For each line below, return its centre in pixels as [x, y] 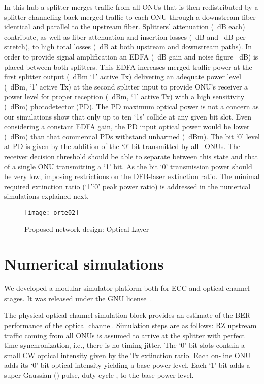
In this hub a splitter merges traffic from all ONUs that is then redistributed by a [131, 7]
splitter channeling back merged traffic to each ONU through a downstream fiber [130, 17]
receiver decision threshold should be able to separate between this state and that [131, 156]
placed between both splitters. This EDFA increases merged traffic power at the [128, 66]
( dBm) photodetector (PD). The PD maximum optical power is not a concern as [131, 106]
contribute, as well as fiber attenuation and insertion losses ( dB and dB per [125, 36]
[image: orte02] [52, 212]
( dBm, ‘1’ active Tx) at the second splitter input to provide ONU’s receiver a [126, 86]
